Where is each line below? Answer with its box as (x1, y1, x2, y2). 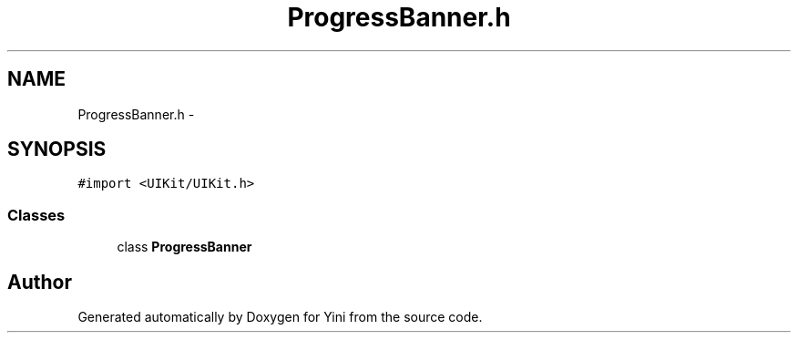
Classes (7, 205, 66, 224)
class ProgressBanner (117, 239, 252, 255)
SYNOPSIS (7, 138, 107, 161)
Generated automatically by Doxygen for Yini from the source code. (77, 309, 483, 325)
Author (7, 270, 72, 294)
